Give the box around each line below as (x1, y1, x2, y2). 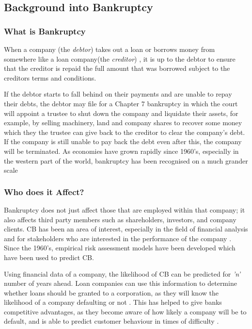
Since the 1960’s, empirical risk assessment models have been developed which (4, 243, 236, 253)
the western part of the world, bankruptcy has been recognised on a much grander (4, 155, 248, 165)
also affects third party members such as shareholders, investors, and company (4, 214, 236, 224)
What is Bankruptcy (4, 25, 86, 37)
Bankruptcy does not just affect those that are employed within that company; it (4, 204, 245, 214)
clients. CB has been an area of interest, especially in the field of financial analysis (4, 224, 248, 234)
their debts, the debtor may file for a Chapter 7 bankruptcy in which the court (4, 98, 238, 108)
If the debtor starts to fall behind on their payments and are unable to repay (4, 89, 232, 99)
